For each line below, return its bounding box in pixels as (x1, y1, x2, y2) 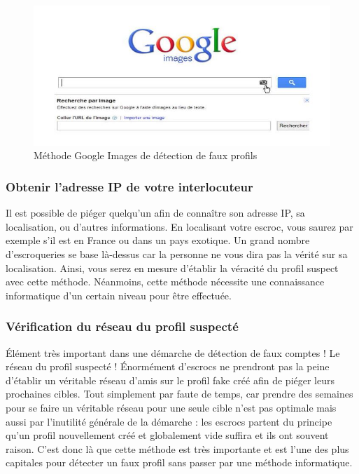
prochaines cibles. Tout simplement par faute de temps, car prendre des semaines (6, 386, 353, 401)
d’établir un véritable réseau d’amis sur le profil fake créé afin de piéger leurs (6, 372, 335, 387)
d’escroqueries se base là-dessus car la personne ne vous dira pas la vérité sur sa (6, 247, 348, 262)
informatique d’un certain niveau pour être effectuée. (6, 287, 232, 302)
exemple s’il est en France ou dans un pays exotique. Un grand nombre (6, 233, 310, 248)
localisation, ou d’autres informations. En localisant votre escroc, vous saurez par (6, 219, 353, 233)
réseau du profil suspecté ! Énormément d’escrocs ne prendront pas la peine (6, 359, 330, 374)
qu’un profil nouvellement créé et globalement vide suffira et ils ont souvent (6, 428, 329, 442)
